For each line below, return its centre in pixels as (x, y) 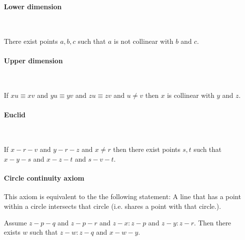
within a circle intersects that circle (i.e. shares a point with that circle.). (113, 206)
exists (12, 232)
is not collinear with (144, 41)
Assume (16, 222)
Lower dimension (33, 6)
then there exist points (147, 149)
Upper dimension (34, 60)
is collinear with (191, 95)
